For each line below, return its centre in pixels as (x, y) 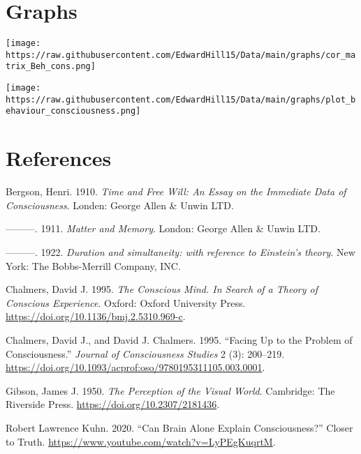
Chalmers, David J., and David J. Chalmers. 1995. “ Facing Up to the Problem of (179, 339)
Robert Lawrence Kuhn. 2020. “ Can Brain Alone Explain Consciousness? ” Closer (179, 427)
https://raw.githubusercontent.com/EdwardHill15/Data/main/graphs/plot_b (181, 99)
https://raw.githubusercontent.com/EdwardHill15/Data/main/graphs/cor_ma (181, 55)
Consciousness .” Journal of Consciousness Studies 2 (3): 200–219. (145, 353)
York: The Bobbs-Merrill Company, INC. (93, 265)
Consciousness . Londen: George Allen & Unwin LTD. (120, 205)
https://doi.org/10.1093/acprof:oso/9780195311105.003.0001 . (135, 367)
